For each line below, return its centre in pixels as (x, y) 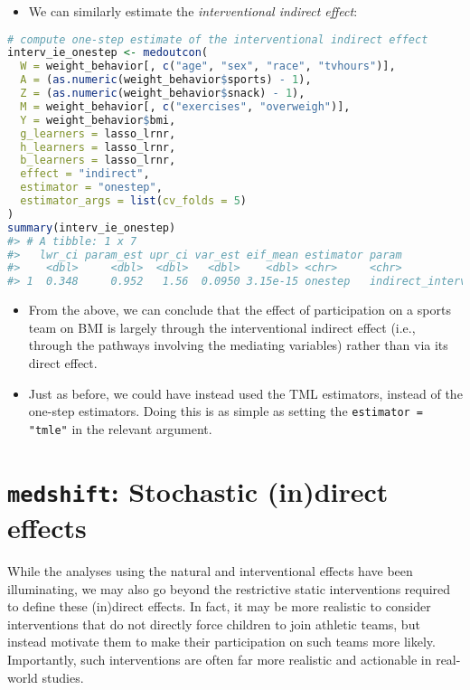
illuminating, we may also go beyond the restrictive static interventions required (229, 588)
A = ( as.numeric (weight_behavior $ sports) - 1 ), (166, 80)
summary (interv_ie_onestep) (92, 227)
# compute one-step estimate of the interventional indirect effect (218, 39)
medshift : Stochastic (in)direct (198, 491)
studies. (63, 677)
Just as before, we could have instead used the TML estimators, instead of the (245, 393)
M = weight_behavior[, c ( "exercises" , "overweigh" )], (185, 106)
